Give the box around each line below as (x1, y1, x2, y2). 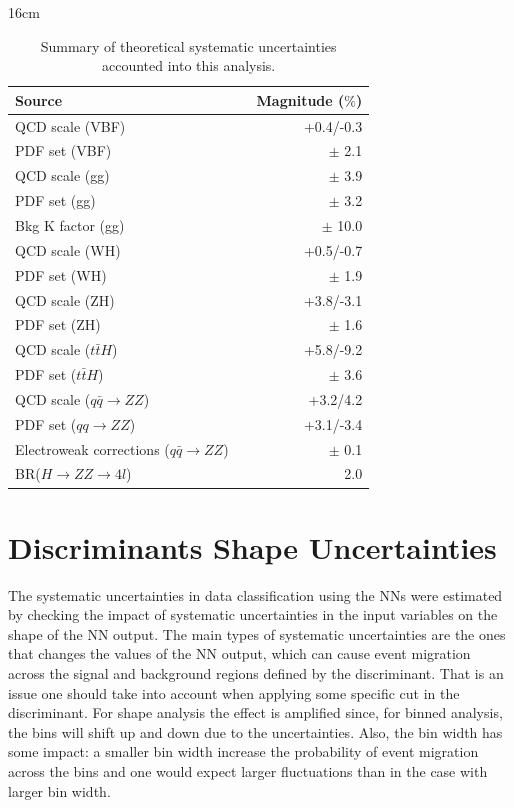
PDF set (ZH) (15, 314, 101, 335)
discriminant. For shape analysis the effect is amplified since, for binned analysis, (8, 702, 503, 723)
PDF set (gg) (15, 190, 96, 211)
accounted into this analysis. (101, 55, 276, 76)
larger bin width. (8, 780, 111, 801)
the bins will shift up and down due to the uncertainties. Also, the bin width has (8, 721, 503, 742)
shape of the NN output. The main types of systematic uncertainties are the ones (8, 623, 506, 644)
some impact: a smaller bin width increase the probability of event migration (8, 741, 479, 762)
